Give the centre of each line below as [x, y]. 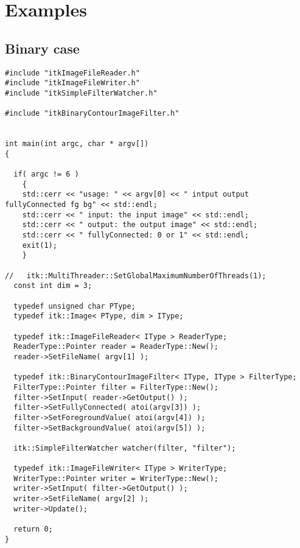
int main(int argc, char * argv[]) [77, 144]
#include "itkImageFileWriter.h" [72, 83]
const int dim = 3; [53, 286]
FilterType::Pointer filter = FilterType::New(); [116, 387]
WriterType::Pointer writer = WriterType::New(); [116, 478]
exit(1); [40, 245]
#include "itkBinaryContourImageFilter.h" [92, 114]
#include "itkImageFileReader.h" [72, 73]
